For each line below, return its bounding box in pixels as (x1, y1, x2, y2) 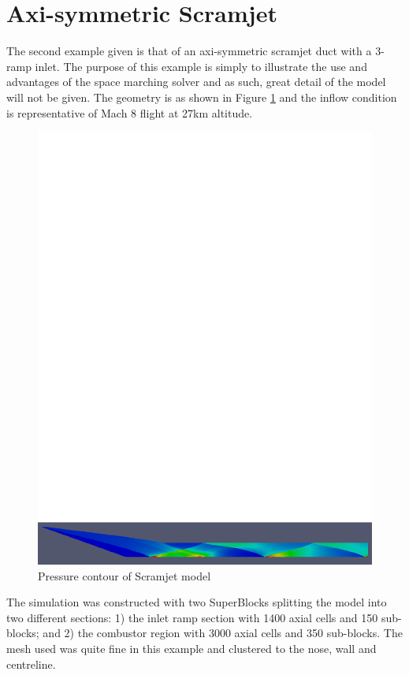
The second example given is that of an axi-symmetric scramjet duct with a (6, 43, 372, 59)
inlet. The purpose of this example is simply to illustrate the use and (35, 58, 367, 74)
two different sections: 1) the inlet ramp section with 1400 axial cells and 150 (6, 609, 378, 625)
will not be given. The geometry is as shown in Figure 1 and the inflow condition (6, 88, 397, 105)
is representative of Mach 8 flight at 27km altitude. (6, 104, 253, 121)
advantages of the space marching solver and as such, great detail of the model (6, 73, 386, 90)
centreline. (6, 655, 56, 672)
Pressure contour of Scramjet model (38, 567, 211, 584)
